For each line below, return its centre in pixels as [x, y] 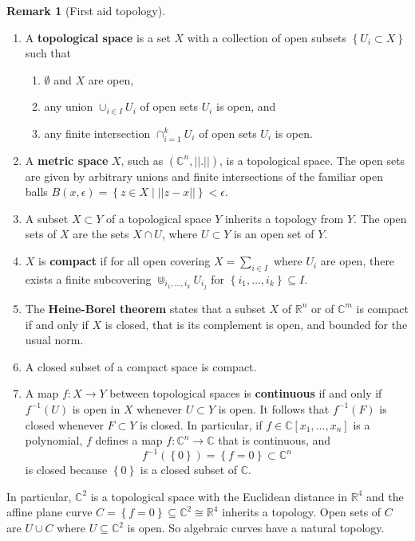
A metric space [67, 160]
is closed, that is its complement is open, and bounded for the [256, 324]
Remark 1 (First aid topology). [86, 10]
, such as [142, 160]
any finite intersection [97, 133]
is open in [96, 408]
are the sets [101, 234]
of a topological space [158, 218]
